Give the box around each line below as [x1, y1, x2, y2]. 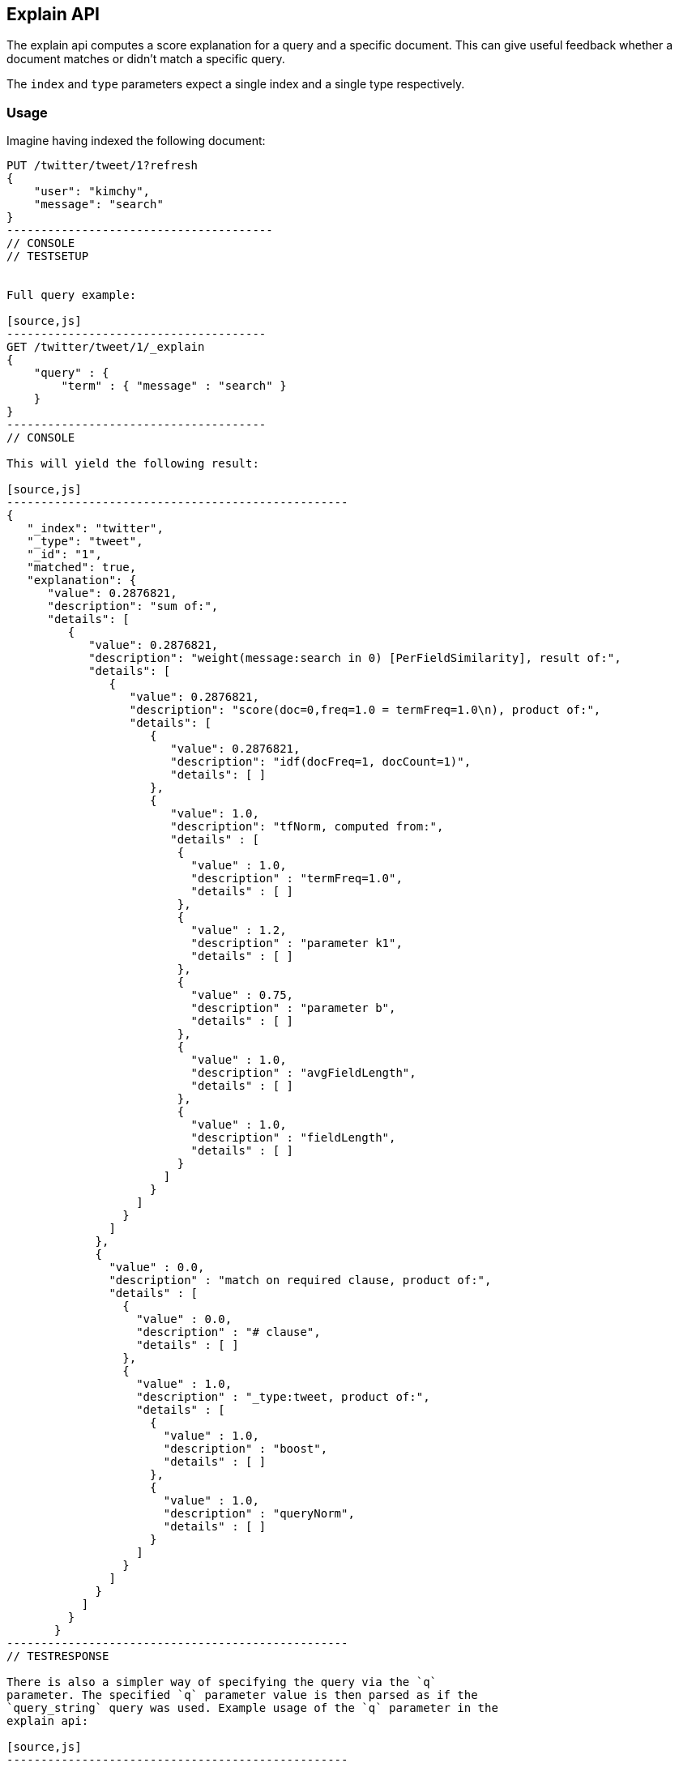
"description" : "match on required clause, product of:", [109, 1274, 492, 1287]
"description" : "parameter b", [190, 1001, 396, 1015]
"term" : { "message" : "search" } [61, 379, 287, 393]
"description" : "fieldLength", [190, 1131, 396, 1145]
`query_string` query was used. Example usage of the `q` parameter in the [6, 1701, 498, 1715]
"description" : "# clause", [136, 1325, 321, 1339]
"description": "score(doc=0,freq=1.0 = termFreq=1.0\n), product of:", [129, 703, 601, 717]
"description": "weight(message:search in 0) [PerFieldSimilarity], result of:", [88, 651, 621, 665]
